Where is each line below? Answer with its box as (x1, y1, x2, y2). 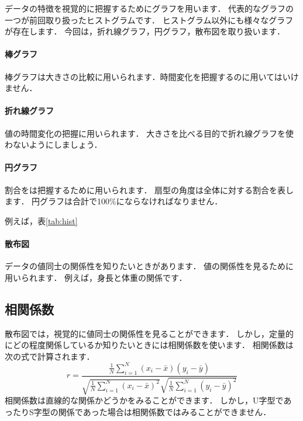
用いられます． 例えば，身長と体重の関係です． (5, 271, 187, 283)
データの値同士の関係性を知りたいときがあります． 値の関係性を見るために (5, 260, 294, 272)
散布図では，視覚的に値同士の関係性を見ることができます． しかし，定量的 (5, 327, 294, 339)
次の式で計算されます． (5, 350, 95, 362)
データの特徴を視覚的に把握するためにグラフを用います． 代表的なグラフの (5, 2, 294, 14)
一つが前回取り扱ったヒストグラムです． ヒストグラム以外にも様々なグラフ (5, 13, 294, 26)
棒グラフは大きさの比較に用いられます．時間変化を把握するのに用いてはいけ (5, 70, 299, 82)
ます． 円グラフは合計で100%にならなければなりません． (5, 195, 223, 207)
